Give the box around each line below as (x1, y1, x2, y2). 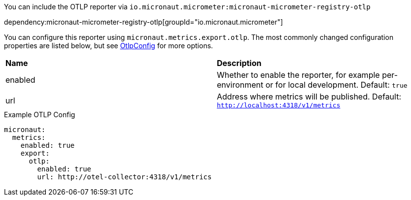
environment (217, 80, 264, 90)
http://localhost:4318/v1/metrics (217, 101, 341, 109)
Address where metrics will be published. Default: (217, 92, 402, 101)
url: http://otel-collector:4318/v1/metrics (37, 173, 212, 181)
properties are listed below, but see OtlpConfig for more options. (4, 41, 213, 50)
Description (217, 58, 262, 68)
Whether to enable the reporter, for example (217, 70, 380, 80)
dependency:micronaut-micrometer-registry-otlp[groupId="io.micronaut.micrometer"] (4, 18, 283, 26)
